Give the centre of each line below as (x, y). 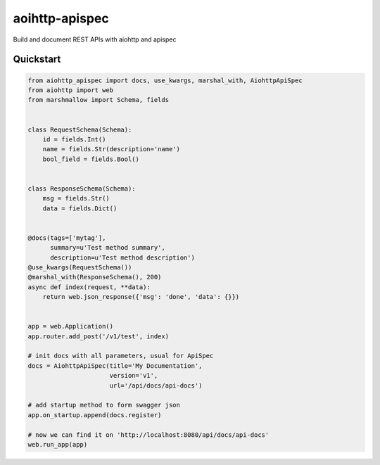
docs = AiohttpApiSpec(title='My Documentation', (115, 365)
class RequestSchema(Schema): (80, 129)
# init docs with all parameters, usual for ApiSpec (121, 356)
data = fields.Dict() (80, 208)
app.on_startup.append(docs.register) (95, 415)
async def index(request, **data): (89, 287)
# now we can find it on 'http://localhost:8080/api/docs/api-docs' (148, 435)
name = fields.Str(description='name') (112, 149)
